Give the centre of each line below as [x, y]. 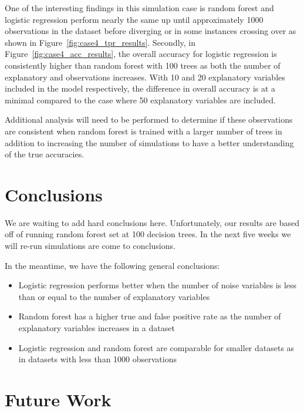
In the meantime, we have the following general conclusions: [112, 265]
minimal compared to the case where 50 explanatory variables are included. [140, 100]
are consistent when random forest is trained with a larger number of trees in [143, 131]
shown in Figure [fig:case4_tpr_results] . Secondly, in [100, 42]
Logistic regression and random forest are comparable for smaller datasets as [156, 347]
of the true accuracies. [45, 154]
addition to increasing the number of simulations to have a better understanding [149, 142]
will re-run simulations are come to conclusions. [90, 246]
